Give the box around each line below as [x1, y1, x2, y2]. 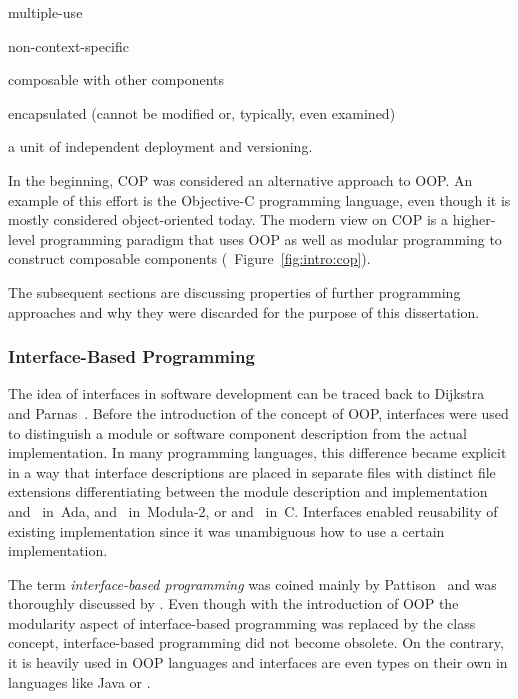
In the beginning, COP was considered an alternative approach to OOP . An [8, 169, 473, 190]
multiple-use [8, 2, 83, 22]
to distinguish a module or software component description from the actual [8, 422, 467, 443]
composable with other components [8, 69, 225, 90]
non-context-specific [8, 35, 130, 56]
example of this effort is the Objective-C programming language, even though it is [8, 189, 511, 210]
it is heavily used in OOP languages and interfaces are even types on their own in [8, 652, 508, 673]
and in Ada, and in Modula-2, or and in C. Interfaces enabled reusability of [8, 500, 498, 521]
